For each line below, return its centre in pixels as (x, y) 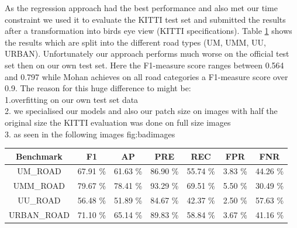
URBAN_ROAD (39, 215)
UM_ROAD (39, 171)
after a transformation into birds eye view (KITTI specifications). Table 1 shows (148, 31)
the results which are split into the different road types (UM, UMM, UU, (135, 42)
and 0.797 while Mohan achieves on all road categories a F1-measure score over (146, 76)
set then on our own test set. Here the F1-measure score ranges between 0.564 (144, 65)
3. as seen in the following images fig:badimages (90, 134)
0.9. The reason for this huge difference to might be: (98, 88)
